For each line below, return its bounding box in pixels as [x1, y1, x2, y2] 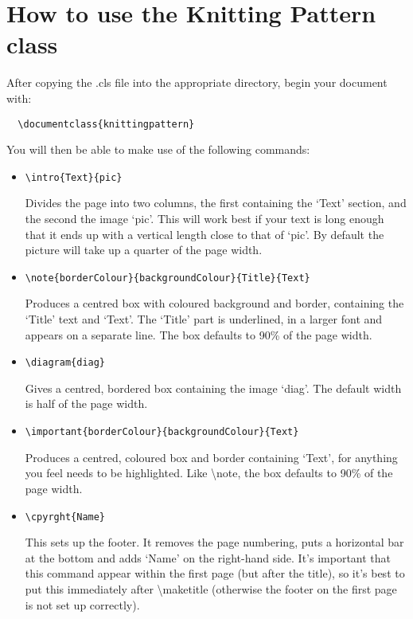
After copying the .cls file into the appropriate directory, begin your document [6, 74, 388, 91]
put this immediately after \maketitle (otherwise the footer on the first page [25, 580, 397, 597]
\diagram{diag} [25, 357, 106, 369]
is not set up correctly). [25, 596, 140, 613]
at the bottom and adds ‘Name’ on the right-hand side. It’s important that [25, 549, 392, 566]
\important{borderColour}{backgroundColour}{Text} [25, 426, 299, 438]
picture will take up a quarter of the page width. [25, 241, 263, 258]
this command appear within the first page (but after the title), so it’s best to [25, 565, 405, 582]
